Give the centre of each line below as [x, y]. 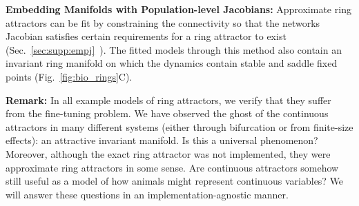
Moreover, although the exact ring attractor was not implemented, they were [168, 153]
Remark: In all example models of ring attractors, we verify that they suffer [168, 100]
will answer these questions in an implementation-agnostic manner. [147, 194]
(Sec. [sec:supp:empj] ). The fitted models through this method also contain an [174, 49]
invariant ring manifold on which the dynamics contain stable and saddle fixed [172, 63]
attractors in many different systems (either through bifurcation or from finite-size [179, 126]
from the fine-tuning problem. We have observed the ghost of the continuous [167, 113]
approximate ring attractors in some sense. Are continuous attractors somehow [172, 167]
